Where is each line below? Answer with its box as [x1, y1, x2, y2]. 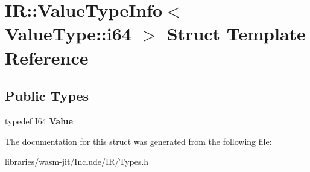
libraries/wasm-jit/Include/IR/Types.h [5, 155, 149, 168]
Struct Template [166, 21, 306, 46]
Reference [5, 45, 89, 69]
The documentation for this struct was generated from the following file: [5, 135, 272, 147]
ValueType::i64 [5, 21, 131, 46]
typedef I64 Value [5, 114, 73, 127]
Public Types [5, 86, 89, 105]
